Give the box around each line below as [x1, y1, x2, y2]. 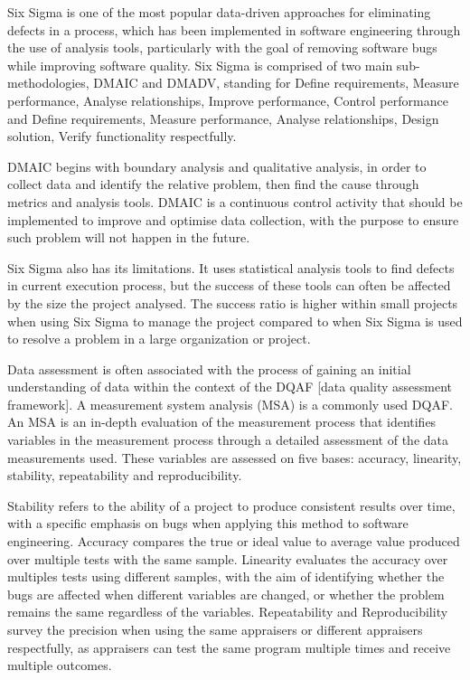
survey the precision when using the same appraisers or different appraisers [7, 620, 423, 638]
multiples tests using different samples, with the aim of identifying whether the [7, 567, 445, 586]
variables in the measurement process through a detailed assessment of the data [7, 430, 448, 449]
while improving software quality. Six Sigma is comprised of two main [7, 55, 393, 74]
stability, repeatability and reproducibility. [7, 466, 242, 485]
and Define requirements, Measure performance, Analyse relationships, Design [7, 109, 439, 127]
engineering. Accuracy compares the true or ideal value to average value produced [7, 532, 460, 551]
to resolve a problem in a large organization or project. [7, 329, 311, 348]
